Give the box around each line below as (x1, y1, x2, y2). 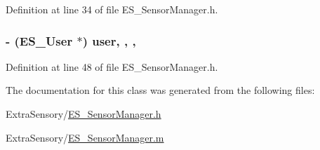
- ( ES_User (6, 32, 73, 49)
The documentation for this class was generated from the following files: (6, 83, 315, 97)
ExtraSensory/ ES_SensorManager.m (6, 130, 164, 144)
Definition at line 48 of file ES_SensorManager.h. (6, 59, 218, 74)
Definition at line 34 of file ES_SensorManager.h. (6, 2, 218, 16)
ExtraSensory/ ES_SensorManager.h (6, 107, 161, 121)
